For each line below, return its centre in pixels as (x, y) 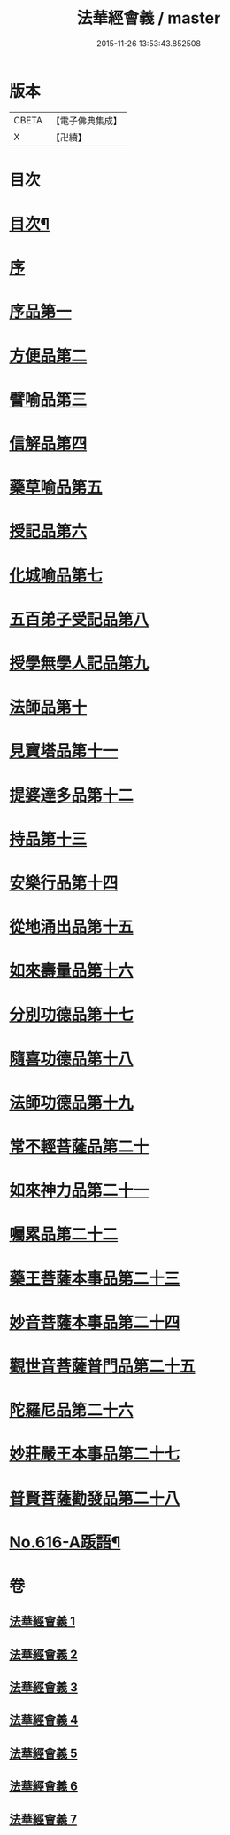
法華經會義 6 (43, 1787)
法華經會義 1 (42, 1621)
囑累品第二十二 (64, 1234)
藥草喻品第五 (56, 488)
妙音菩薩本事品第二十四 (95, 1322)
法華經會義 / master (149, 18)
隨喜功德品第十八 (72, 1059)
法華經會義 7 (43, 1819)
